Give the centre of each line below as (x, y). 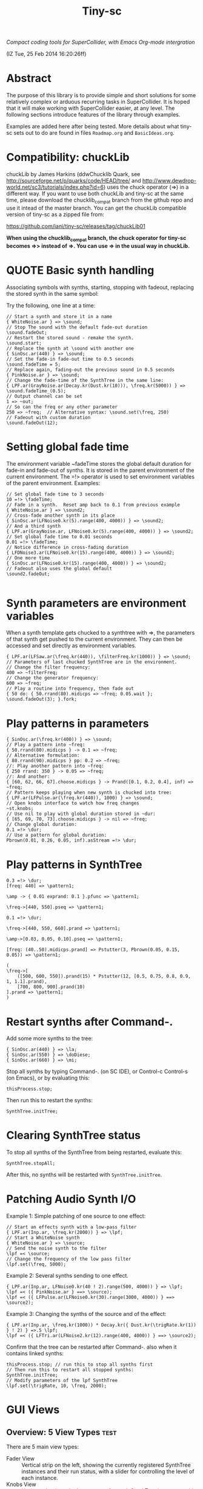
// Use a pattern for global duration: (57, 835)
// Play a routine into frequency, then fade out (70, 689)
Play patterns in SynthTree (74, 864)
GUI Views (33, 1410)
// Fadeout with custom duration (48, 417)
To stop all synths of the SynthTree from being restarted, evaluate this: (94, 1153)
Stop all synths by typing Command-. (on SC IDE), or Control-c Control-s (97, 1072)
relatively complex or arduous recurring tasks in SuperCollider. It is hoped (98, 102)
